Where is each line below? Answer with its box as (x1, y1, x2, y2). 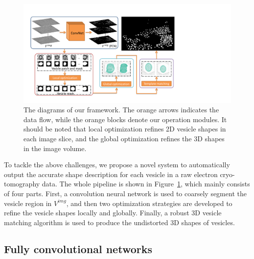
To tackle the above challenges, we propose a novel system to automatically (4, 159, 230, 170)
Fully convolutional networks (4, 241, 152, 256)
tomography (4, 179, 40, 189)
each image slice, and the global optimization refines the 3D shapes (23, 133, 225, 144)
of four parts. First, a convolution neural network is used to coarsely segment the (4, 188, 247, 198)
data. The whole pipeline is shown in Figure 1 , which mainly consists (42, 179, 250, 189)
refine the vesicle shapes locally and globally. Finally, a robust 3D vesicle (4, 207, 222, 218)
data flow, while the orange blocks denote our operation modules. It (23, 114, 227, 124)
